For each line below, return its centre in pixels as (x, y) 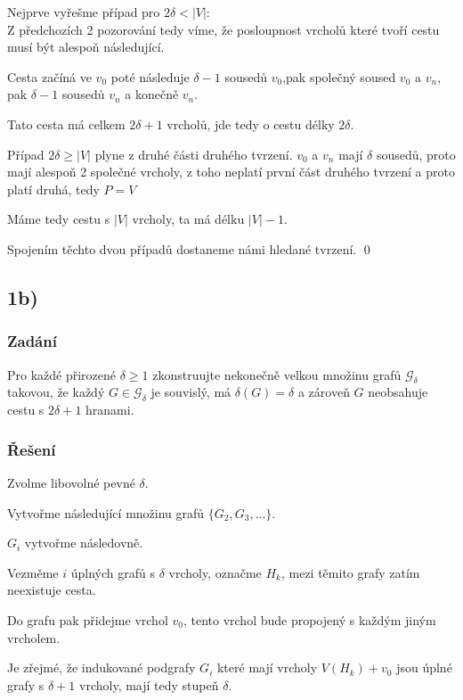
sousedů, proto (416, 154)
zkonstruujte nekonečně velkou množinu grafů (277, 374)
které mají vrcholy (267, 667)
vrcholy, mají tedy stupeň (149, 684)
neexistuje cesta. (52, 590)
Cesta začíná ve (49, 76)
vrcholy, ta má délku (188, 219)
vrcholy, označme (215, 572)
